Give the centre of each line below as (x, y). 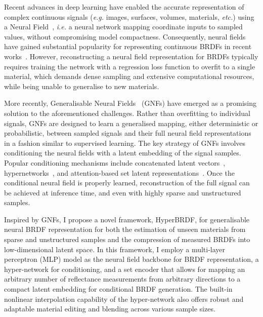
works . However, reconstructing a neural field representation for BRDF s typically (131, 56)
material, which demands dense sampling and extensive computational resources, (129, 76)
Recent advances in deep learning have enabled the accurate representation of (124, 7)
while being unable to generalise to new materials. (82, 86)
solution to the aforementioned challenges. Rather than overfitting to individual (127, 113)
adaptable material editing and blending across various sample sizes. (110, 309)
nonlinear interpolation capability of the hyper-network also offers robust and (124, 299)
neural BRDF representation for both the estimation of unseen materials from (125, 229)
